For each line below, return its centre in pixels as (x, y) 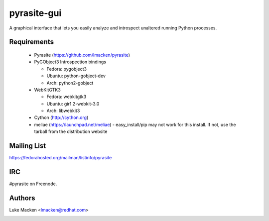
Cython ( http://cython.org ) (61, 117)
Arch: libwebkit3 (63, 111)
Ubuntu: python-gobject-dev (76, 76)
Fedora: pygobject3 (67, 69)
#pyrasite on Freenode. (33, 184)
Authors (22, 198)
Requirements (32, 42)
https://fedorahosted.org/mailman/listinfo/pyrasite (61, 158)
